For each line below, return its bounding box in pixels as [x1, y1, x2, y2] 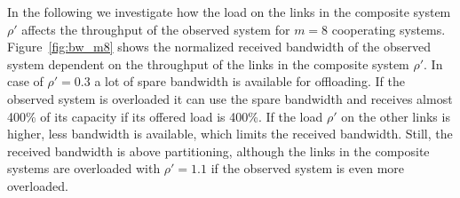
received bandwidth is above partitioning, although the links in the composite [7, 141, 430, 160]
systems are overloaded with [7, 159, 161, 178]
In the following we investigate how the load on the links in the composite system [7, 3, 451, 20]
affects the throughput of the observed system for [21, 20, 290, 38]
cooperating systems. [331, 20, 446, 38]
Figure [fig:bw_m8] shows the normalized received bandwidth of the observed [7, 37, 431, 56]
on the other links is [341, 107, 450, 125]
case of [7, 72, 44, 91]
